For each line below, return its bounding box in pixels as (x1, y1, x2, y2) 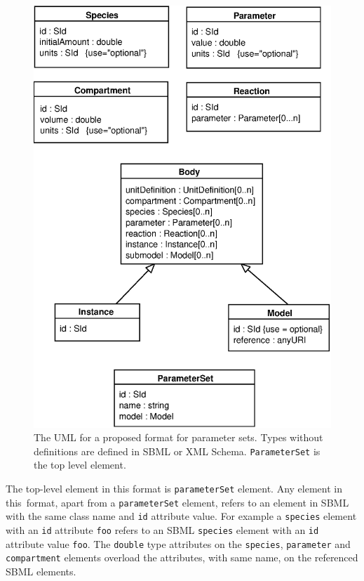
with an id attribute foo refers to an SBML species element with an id (6, 522, 319, 537)
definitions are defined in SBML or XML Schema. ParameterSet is (34, 443, 321, 458)
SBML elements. (6, 563, 76, 578)
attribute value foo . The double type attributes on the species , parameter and (6, 536, 351, 551)
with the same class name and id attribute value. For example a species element (6, 509, 357, 523)
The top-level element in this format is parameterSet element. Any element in (6, 481, 342, 495)
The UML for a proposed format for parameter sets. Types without (34, 430, 323, 445)
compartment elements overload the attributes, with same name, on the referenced (6, 550, 358, 565)
